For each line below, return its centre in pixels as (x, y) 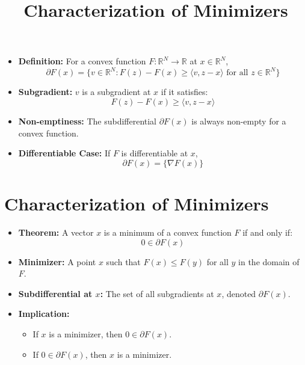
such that (123, 261)
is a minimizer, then (86, 333)
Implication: (44, 314)
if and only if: (268, 232)
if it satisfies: (184, 92)
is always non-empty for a (239, 121)
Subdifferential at (55, 293)
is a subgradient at (116, 92)
